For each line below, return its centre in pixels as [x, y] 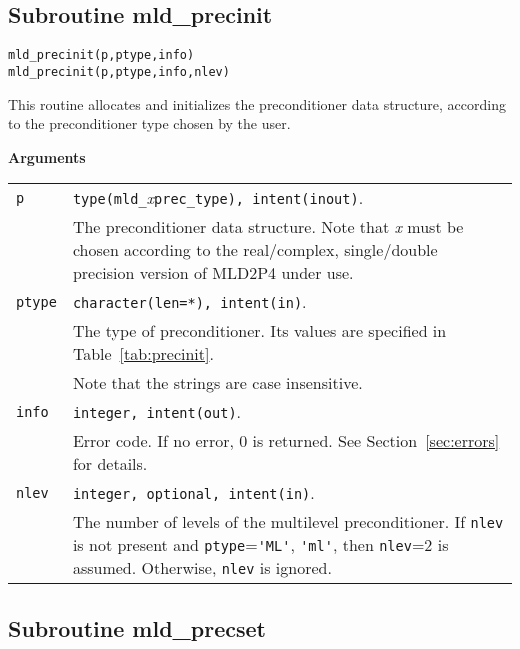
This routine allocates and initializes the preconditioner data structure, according [257, 103]
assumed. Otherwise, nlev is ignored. [202, 568]
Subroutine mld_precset [137, 627]
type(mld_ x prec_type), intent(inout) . [218, 198]
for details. [110, 464]
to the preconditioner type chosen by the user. [149, 123]
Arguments [47, 156]
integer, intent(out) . [157, 412]
